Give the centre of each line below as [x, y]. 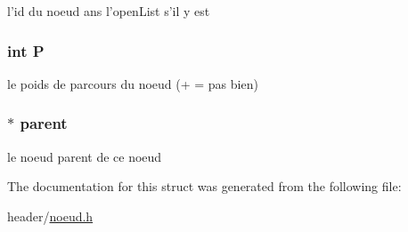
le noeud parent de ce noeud [85, 156]
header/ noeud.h [50, 216]
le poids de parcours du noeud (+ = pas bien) [133, 83]
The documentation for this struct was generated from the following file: [204, 186]
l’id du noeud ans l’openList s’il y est [109, 11]
